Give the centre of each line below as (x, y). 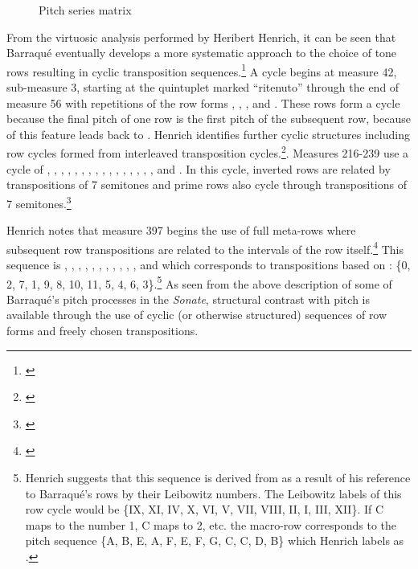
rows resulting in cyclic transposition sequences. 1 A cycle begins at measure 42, (202, 70)
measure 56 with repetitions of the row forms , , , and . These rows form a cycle (203, 102)
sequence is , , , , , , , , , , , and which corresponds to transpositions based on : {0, (209, 264)
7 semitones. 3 (39, 202)
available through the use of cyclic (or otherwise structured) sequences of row (197, 315)
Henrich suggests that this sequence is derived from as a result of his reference (218, 477)
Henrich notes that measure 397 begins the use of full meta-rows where (181, 230)
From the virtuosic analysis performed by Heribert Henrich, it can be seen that (201, 37)
